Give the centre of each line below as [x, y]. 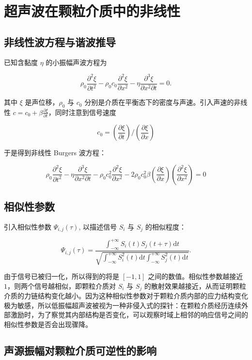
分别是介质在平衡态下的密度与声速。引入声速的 [159, 102]
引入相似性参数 [28, 226]
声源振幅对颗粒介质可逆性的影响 [80, 350]
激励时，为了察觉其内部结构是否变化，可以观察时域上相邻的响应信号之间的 [129, 315]
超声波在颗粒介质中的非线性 [92, 11]
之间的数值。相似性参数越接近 [196, 276]
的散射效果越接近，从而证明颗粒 [195, 286]
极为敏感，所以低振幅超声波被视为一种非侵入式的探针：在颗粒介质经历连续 [123, 305]
